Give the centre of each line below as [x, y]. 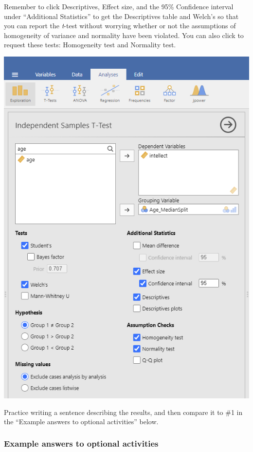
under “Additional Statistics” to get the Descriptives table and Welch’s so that [121, 16]
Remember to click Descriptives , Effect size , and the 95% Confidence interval [119, 6]
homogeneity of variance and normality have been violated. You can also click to [124, 35]
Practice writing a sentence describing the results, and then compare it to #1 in [123, 412]
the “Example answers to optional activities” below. [81, 422]
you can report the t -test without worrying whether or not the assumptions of [120, 26]
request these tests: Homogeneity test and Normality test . [90, 45]
